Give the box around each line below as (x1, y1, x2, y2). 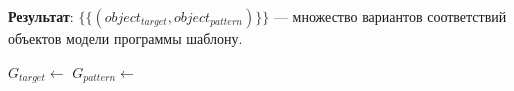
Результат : (8, 6, 74, 26)
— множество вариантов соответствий (273, 6, 507, 26)
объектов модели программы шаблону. (8, 28, 243, 48)
